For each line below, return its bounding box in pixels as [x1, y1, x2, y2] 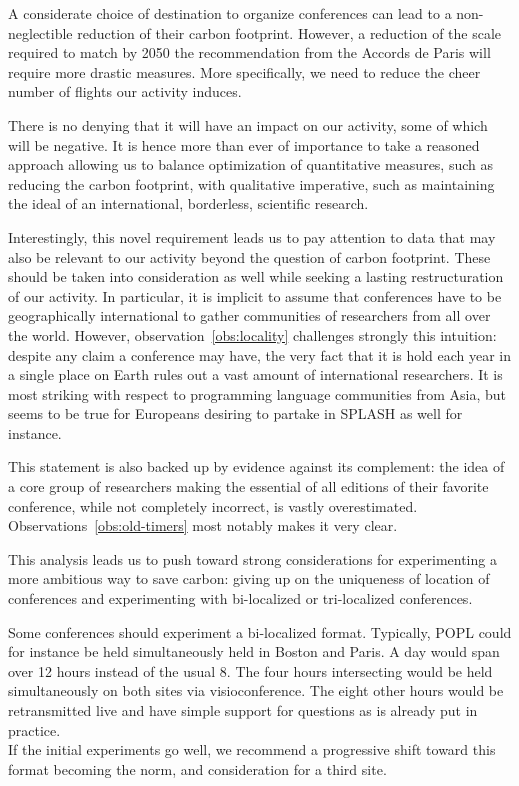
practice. [8, 719, 61, 740]
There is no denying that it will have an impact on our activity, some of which [8, 114, 488, 135]
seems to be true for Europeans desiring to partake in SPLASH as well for [8, 403, 463, 424]
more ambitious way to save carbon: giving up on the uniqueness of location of [8, 568, 490, 589]
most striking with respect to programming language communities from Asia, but [8, 383, 506, 404]
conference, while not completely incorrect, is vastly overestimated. [8, 495, 418, 516]
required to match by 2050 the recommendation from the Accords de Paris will [8, 42, 491, 63]
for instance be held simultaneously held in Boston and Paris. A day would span [8, 641, 500, 662]
